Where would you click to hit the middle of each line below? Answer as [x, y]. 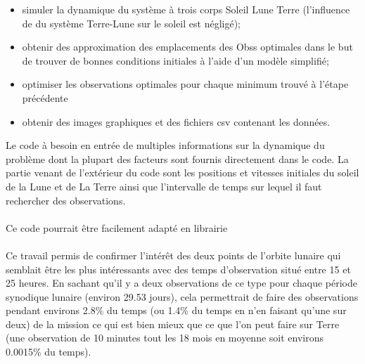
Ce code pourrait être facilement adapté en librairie [117, 227]
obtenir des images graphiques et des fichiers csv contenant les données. [176, 121]
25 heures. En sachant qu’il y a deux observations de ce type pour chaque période [181, 283]
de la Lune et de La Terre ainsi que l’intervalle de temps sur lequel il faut [164, 186]
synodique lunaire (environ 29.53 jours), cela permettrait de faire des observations [182, 296]
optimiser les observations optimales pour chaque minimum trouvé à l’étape [185, 84]
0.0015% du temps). [49, 352]
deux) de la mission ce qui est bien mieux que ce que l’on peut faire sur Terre [173, 324]
